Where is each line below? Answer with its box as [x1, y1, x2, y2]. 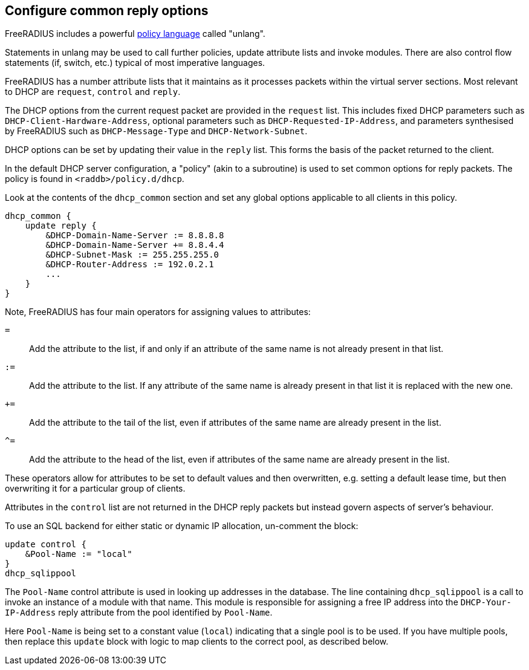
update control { [5, 539, 86, 550]
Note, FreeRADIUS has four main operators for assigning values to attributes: [5, 307, 311, 317]
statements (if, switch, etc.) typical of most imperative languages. [5, 57, 265, 68]
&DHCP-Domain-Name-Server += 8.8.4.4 [45, 240, 224, 250]
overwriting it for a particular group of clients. [5, 483, 186, 494]
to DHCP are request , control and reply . [5, 86, 181, 97]
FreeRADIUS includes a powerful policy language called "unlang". [5, 28, 265, 39]
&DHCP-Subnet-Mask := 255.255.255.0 [45, 250, 219, 260]
